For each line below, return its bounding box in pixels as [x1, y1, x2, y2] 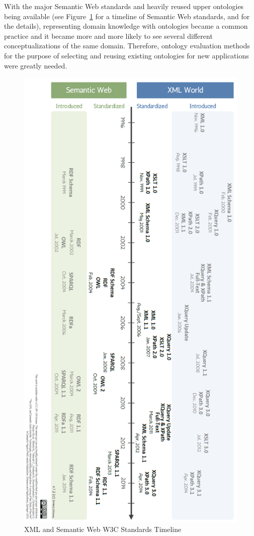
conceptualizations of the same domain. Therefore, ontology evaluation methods [4, 40, 250, 51]
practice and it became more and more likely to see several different [4, 30, 213, 41]
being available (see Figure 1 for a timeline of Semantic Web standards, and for [4, 11, 250, 21]
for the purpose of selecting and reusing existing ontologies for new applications [4, 50, 249, 60]
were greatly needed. [4, 60, 67, 71]
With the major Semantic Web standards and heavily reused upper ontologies [4, 1, 244, 11]
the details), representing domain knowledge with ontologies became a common [4, 21, 248, 31]
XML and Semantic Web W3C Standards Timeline [24, 524, 182, 534]
